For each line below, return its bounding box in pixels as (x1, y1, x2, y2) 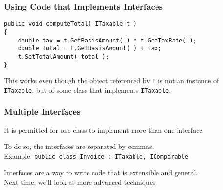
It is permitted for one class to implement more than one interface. (4, 125, 204, 135)
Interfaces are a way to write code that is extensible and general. (4, 167, 198, 177)
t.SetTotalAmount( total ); (18, 53, 109, 60)
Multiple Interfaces (4, 106, 81, 118)
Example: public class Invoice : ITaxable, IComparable (4, 150, 189, 161)
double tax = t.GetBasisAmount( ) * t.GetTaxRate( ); (18, 37, 197, 44)
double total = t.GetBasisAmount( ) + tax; (18, 45, 162, 52)
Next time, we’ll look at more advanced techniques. (4, 177, 157, 187)
